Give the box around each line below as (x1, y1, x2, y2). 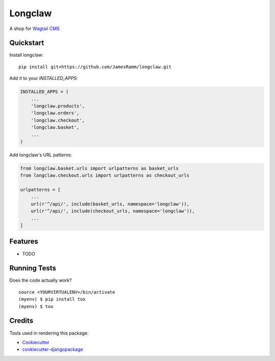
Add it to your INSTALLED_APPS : (9, 75, 78, 81)
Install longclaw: (9, 52, 44, 58)
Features (9, 237, 38, 246)
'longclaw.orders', (31, 110, 80, 116)
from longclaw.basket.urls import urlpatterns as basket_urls (20, 165, 179, 171)
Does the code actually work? (9, 277, 72, 284)
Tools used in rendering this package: (9, 330, 89, 336)
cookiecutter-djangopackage (22, 346, 84, 352)
